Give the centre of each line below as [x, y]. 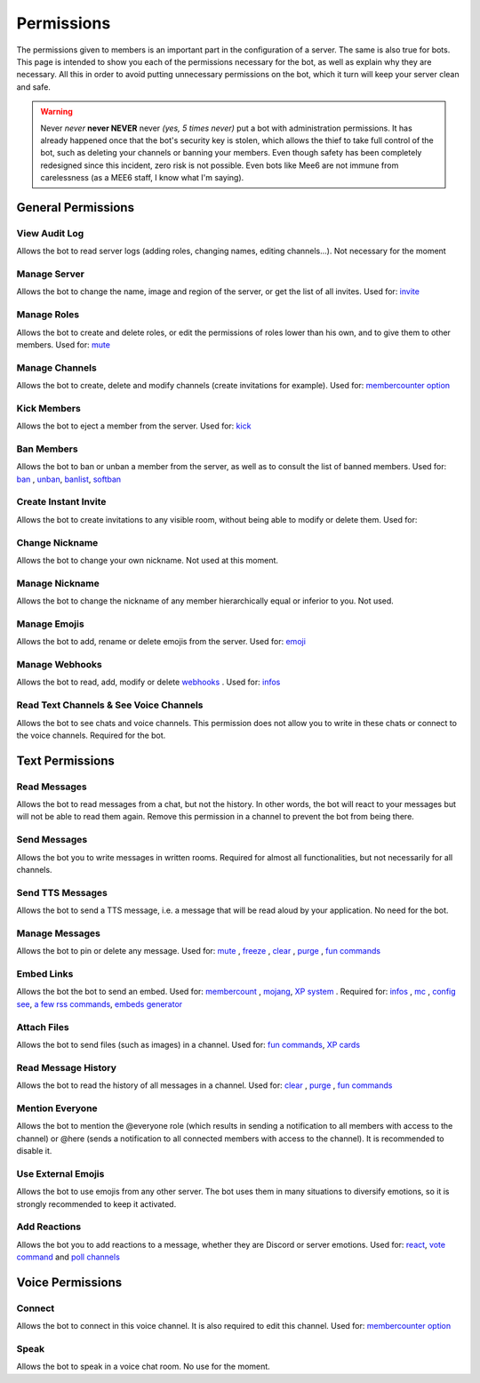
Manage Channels [56, 367]
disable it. [34, 1151]
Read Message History [67, 1067]
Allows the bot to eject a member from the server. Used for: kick [134, 426]
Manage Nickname [58, 583]
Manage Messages [59, 933]
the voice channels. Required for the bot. [91, 735]
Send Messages [52, 840]
